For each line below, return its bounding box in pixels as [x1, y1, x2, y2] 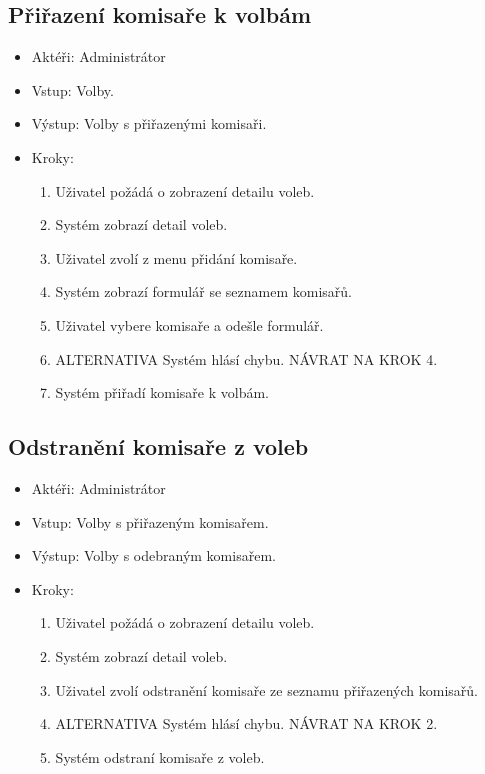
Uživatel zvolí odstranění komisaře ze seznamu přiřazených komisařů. [55, 679, 478, 700]
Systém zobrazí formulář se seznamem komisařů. [55, 281, 352, 302]
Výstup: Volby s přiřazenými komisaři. [31, 113, 267, 134]
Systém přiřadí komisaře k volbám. [55, 382, 269, 403]
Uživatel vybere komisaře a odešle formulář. [55, 314, 324, 335]
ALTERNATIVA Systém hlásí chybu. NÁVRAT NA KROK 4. [55, 348, 438, 369]
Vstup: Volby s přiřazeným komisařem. [31, 511, 269, 532]
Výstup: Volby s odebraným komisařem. [31, 545, 276, 566]
